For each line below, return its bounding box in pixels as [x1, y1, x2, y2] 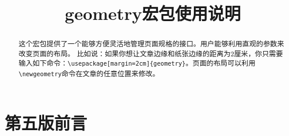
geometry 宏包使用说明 [65, 1, 241, 25]
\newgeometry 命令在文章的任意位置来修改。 [18, 68, 160, 78]
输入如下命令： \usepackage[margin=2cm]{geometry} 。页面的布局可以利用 [18, 58, 256, 68]
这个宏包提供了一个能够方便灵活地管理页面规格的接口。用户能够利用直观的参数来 [18, 39, 284, 49]
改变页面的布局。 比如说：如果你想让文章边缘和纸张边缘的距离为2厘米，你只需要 [18, 48, 283, 58]
